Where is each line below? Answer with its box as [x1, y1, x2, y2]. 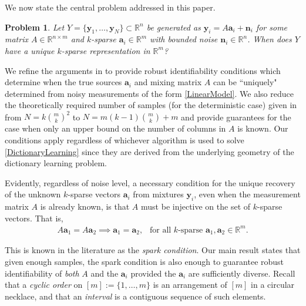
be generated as [146, 21, 201, 33]
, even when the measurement [194, 188, 301, 200]
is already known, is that [40, 200, 130, 213]
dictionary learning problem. [5, 157, 107, 169]
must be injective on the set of [141, 200, 251, 213]
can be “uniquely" [213, 76, 277, 88]
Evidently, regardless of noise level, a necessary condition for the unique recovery [5, 176, 295, 189]
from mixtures [133, 188, 184, 200]
